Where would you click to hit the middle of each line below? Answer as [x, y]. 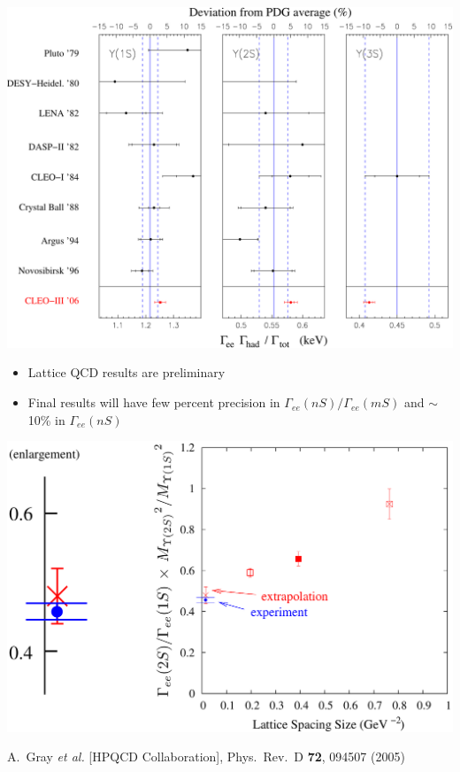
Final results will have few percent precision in [154, 402]
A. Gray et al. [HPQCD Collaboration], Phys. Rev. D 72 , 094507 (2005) [206, 757]
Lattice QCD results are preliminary [126, 372]
